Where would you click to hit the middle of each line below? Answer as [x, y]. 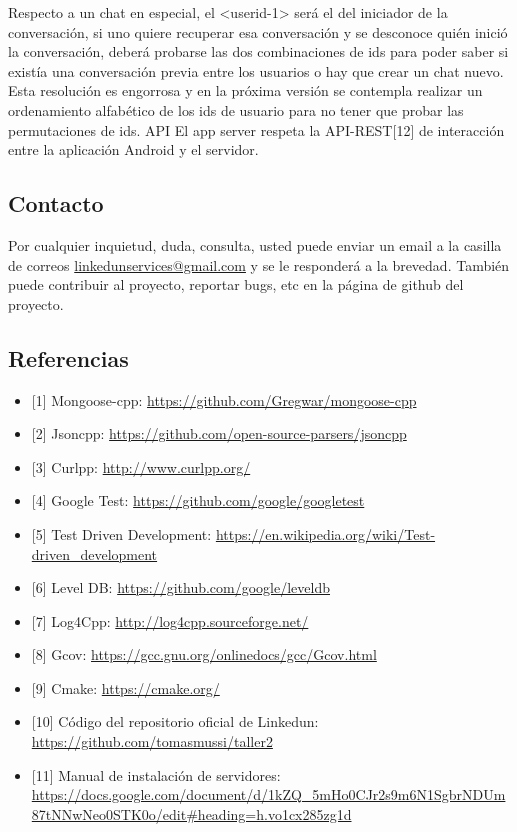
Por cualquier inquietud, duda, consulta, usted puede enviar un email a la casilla [255, 244]
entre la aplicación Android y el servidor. [133, 149]
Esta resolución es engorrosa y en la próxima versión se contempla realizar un [245, 90]
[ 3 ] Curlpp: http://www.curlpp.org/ [141, 466]
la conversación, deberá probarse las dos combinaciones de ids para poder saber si [258, 51]
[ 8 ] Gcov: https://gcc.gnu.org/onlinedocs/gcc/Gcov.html [204, 654]
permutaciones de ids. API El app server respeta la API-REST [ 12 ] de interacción [256, 129]
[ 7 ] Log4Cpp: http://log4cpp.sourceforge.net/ [170, 620]
